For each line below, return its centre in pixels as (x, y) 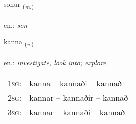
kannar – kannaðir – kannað (79, 97)
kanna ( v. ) (19, 42)
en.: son (16, 25)
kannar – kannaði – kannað (77, 112)
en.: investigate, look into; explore (55, 62)
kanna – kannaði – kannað (76, 83)
